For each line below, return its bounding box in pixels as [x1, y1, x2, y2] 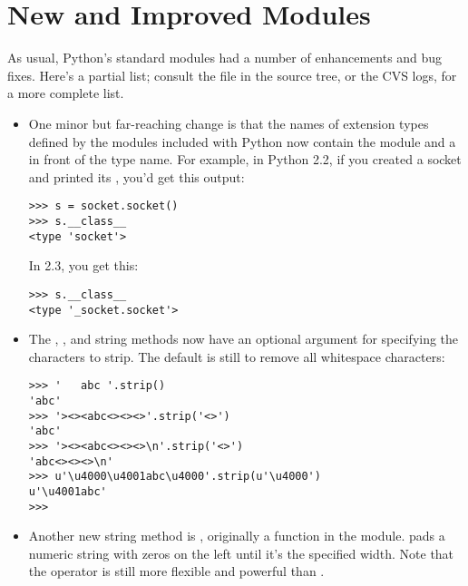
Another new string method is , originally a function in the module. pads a [28, 526, 445, 545]
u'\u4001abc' [28, 484, 107, 498]
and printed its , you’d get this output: [28, 167, 245, 186]
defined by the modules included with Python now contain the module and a [28, 132, 456, 151]
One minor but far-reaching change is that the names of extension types [28, 113, 429, 132]
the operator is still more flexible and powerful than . [28, 562, 325, 581]
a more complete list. [7, 83, 124, 103]
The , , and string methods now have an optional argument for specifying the [28, 329, 459, 348]
